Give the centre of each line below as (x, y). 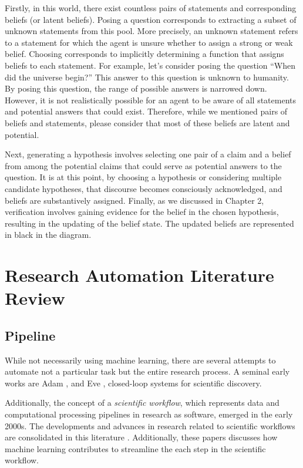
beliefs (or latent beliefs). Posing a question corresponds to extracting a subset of (151, 19)
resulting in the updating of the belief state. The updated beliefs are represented (149, 223)
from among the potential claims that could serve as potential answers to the (143, 165)
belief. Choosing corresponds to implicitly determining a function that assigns (144, 54)
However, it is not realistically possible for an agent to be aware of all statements (151, 100)
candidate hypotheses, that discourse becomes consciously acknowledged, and (144, 188)
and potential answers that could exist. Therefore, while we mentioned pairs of (146, 111)
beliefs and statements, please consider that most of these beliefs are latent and (147, 122)
